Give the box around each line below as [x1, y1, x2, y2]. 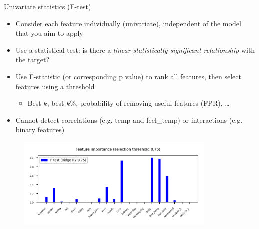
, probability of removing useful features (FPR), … [76, 98, 230, 108]
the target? [15, 54, 50, 65]
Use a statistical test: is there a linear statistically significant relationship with [15, 44, 255, 55]
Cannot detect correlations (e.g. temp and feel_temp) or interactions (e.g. [15, 114, 243, 125]
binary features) [15, 124, 65, 135]
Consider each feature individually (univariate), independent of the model [15, 18, 241, 28]
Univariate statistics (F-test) [4, 1, 91, 11]
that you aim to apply [15, 28, 83, 38]
